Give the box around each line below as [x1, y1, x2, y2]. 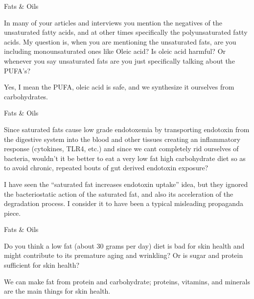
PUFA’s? [4, 65, 31, 75]
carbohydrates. [4, 91, 48, 101]
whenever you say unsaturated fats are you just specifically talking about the [4, 55, 235, 66]
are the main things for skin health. [4, 286, 111, 296]
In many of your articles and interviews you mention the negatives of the [4, 17, 222, 27]
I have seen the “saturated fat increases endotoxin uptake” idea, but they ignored [4, 179, 248, 189]
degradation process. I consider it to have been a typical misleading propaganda [4, 198, 243, 208]
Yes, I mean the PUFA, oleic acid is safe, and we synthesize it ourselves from [4, 82, 234, 92]
